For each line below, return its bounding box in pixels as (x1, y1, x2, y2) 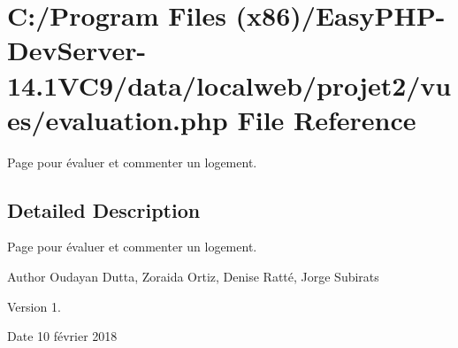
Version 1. (7, 297, 61, 315)
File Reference (237, 101, 416, 137)
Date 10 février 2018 (7, 327, 118, 345)
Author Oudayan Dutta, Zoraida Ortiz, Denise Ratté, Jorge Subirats (7, 267, 379, 286)
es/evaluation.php (7, 101, 228, 137)
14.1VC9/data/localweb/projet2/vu (7, 66, 452, 103)
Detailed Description (7, 196, 201, 223)
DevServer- (7, 32, 147, 68)
